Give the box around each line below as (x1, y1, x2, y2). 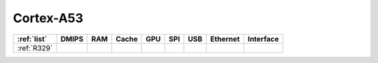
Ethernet (210, 34, 240, 44)
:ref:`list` (17, 34, 48, 44)
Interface (247, 34, 279, 44)
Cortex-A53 (13, 10, 84, 26)
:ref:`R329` (17, 43, 53, 53)
